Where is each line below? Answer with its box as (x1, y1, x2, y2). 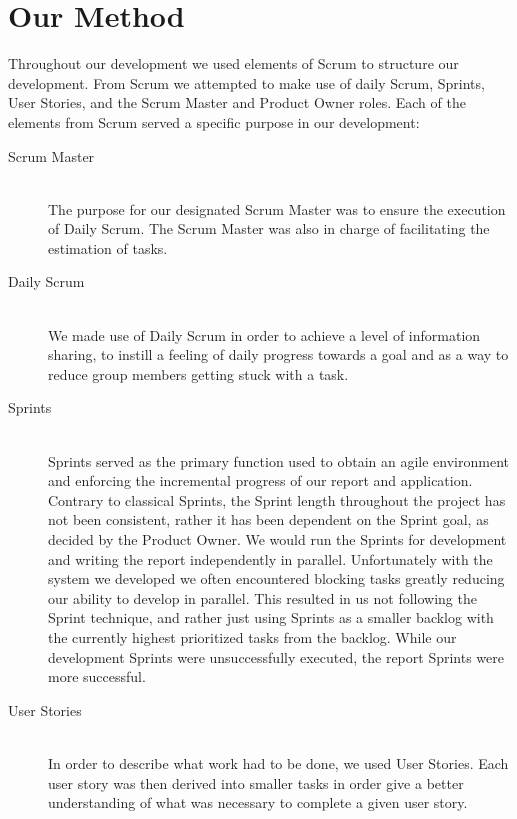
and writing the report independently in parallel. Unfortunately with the (48, 548, 493, 569)
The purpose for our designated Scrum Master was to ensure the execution (48, 198, 506, 219)
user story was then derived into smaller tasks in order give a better (48, 772, 464, 793)
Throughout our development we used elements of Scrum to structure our (8, 53, 459, 74)
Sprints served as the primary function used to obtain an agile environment (48, 450, 509, 471)
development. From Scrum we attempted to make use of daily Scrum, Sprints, (8, 72, 485, 93)
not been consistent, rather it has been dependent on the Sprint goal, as (48, 509, 489, 530)
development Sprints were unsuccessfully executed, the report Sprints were (48, 646, 504, 667)
